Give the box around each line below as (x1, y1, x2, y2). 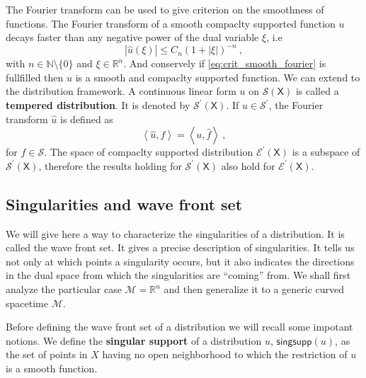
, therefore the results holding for (38, 158, 182, 173)
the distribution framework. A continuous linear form (6, 84, 236, 98)
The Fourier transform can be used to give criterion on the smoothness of (6, 2, 324, 16)
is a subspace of (292, 144, 360, 159)
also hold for (221, 158, 275, 173)
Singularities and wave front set (6, 193, 243, 214)
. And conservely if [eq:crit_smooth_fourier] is (123, 56, 326, 71)
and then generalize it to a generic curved (164, 282, 345, 297)
